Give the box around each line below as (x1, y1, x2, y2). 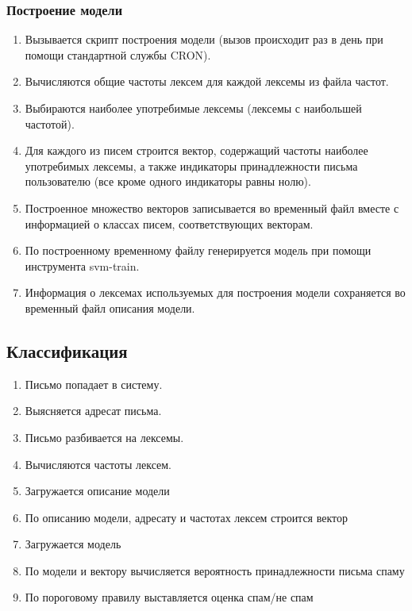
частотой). (25, 115, 75, 132)
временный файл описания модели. (25, 299, 195, 316)
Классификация (6, 338, 128, 363)
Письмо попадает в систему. (25, 375, 163, 392)
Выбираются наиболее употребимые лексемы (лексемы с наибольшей (25, 100, 362, 116)
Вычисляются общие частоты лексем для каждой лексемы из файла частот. (25, 73, 389, 90)
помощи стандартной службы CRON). (25, 46, 211, 63)
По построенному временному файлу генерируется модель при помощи (25, 242, 372, 259)
